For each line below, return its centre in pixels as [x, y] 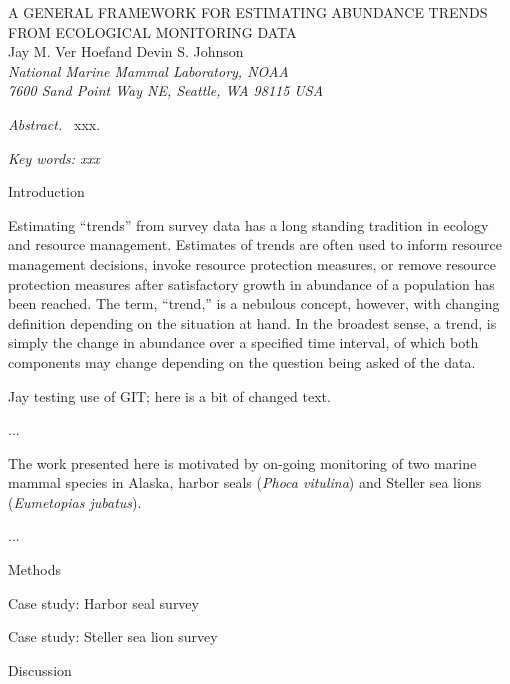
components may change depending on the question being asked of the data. [242, 361]
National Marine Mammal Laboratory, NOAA [148, 70]
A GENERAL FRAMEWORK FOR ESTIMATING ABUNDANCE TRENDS [248, 12]
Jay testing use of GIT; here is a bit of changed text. [169, 395]
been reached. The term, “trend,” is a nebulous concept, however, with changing [254, 303]
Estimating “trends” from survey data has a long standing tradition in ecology [248, 224]
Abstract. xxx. [54, 123]
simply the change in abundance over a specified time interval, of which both [243, 342]
